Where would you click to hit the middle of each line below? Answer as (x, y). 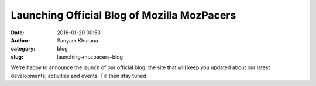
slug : (17, 57)
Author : (20, 40)
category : (23, 49)
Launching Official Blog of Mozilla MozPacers (123, 15)
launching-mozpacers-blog (90, 57)
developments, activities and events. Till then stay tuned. (79, 76)
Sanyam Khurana (78, 40)
